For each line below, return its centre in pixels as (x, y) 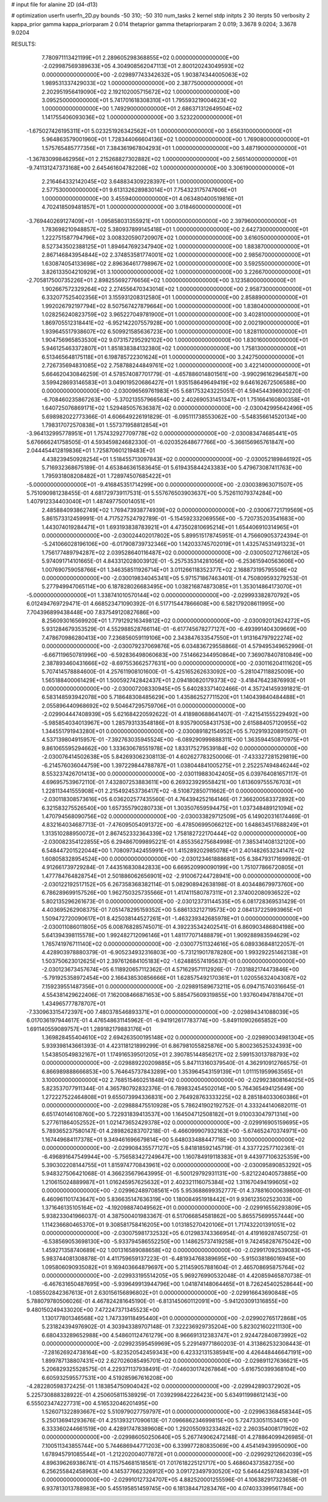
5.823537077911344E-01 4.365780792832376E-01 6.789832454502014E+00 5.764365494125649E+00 (173, 1089)
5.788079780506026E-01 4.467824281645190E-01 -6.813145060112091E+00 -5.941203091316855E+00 (157, 1301)
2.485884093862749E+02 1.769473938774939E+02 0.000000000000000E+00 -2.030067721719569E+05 (178, 510)
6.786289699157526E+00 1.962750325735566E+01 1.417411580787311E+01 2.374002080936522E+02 (171, 893)
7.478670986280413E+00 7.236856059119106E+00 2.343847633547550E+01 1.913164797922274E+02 (172, 638)
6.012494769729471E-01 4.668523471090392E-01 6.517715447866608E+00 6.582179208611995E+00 (155, 604)
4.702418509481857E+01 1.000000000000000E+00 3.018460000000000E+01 (142, 207)
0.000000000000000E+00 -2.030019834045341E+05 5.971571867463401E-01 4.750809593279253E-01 (174, 578)
